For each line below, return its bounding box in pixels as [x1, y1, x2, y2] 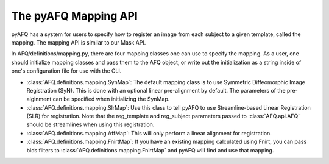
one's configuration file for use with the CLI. [11, 67, 122, 74]
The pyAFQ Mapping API [11, 9, 138, 23]
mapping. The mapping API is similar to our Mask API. [11, 38, 146, 46]
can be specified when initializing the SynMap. [52, 95, 170, 103]
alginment [26, 95, 52, 103]
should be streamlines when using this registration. [26, 121, 155, 128]
